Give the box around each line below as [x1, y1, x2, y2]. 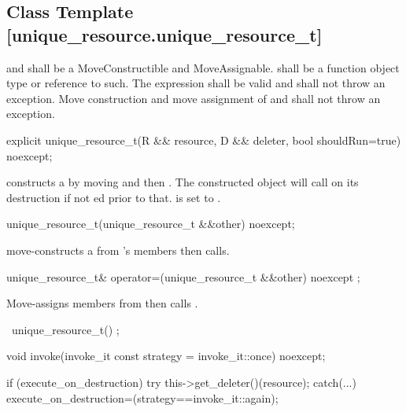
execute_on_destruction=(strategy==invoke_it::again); [6, 389, 279, 406]
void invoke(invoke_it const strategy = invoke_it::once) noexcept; [6, 348, 326, 364]
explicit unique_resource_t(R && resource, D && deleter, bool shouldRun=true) [6, 131, 401, 148]
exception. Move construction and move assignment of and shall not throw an [6, 90, 381, 106]
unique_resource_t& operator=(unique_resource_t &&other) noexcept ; [6, 268, 360, 285]
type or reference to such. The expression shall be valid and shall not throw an [6, 75, 386, 91]
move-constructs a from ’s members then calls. [6, 241, 230, 258]
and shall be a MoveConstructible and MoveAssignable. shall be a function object [6, 59, 400, 75]
